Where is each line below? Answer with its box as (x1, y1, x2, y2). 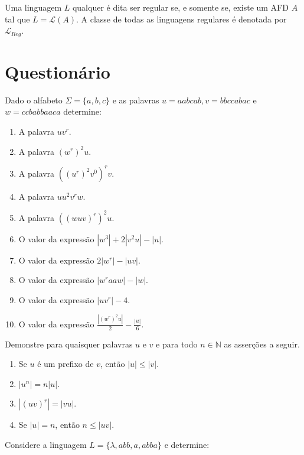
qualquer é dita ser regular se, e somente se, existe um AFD (72, 1, 289, 13)
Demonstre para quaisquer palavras (5, 337, 133, 350)
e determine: (164, 438, 210, 451)
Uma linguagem (5, 1, 62, 13)
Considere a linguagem (5, 438, 87, 451)
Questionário (5, 59, 110, 83)
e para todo (156, 337, 198, 350)
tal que (5, 12, 30, 25)
